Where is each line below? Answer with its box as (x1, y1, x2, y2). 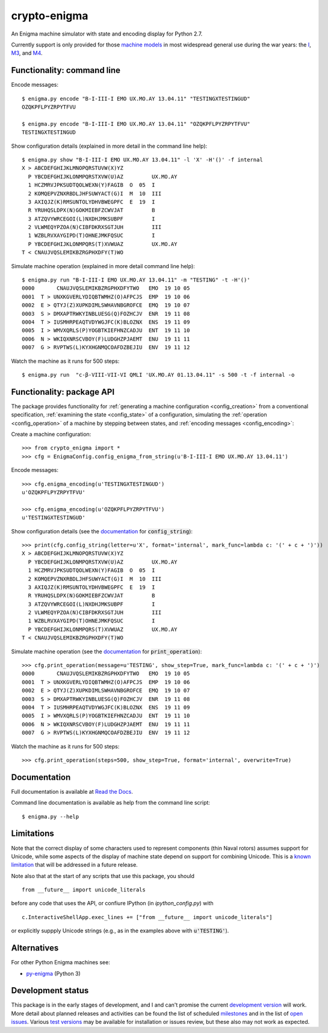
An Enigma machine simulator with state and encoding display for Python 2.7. (11, 30, 203, 37)
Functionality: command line (11, 65, 120, 75)
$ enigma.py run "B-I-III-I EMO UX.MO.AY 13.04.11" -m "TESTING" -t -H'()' (22, 277, 250, 283)
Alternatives (11, 943, 59, 953)
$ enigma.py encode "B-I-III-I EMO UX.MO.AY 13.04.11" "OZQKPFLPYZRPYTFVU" (22, 121, 250, 127)
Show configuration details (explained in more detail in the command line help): (11, 142, 208, 149)
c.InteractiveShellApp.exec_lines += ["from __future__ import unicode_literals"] (22, 914, 273, 920)
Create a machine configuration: (11, 431, 91, 438)
